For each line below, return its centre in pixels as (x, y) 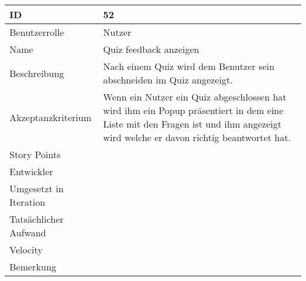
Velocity (26, 250)
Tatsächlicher (37, 219)
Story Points (35, 154)
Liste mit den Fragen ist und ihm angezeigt (192, 124)
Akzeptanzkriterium (51, 117)
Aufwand (28, 233)
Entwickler (31, 171)
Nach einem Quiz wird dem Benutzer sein (189, 66)
